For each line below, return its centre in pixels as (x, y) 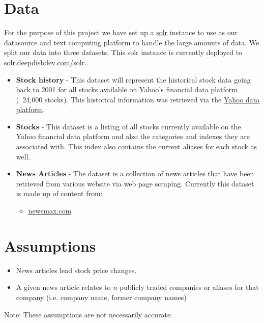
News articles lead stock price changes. (76, 270)
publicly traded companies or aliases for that (189, 287)
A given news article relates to (63, 287)
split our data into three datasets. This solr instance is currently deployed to (123, 52)
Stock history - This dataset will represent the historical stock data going (133, 79)
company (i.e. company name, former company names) (101, 297)
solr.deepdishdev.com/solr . (46, 62)
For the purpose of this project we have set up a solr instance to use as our (121, 32)
